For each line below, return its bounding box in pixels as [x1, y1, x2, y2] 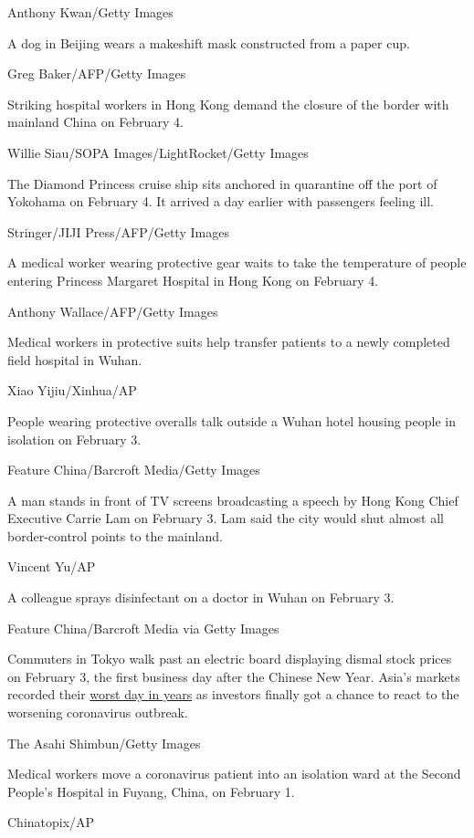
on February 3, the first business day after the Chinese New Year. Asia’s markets [7, 666, 460, 686]
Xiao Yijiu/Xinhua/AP [7, 381, 137, 400]
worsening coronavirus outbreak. [7, 703, 188, 722]
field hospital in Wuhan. [7, 350, 142, 369]
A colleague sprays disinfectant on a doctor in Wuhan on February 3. [7, 588, 395, 607]
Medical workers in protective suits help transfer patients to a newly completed [7, 332, 450, 351]
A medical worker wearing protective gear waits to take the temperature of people [7, 253, 467, 272]
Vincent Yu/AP [7, 557, 96, 576]
